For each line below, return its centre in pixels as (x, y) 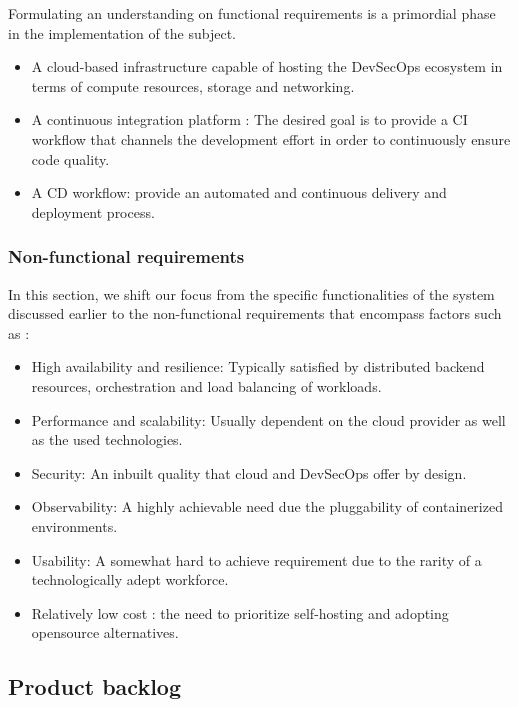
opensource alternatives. (105, 632)
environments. (74, 525)
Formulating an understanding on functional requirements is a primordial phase (252, 13)
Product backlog (95, 686)
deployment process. (93, 211)
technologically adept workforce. (130, 579)
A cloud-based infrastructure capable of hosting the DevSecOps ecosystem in (267, 66)
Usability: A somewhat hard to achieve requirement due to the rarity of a (256, 559)
